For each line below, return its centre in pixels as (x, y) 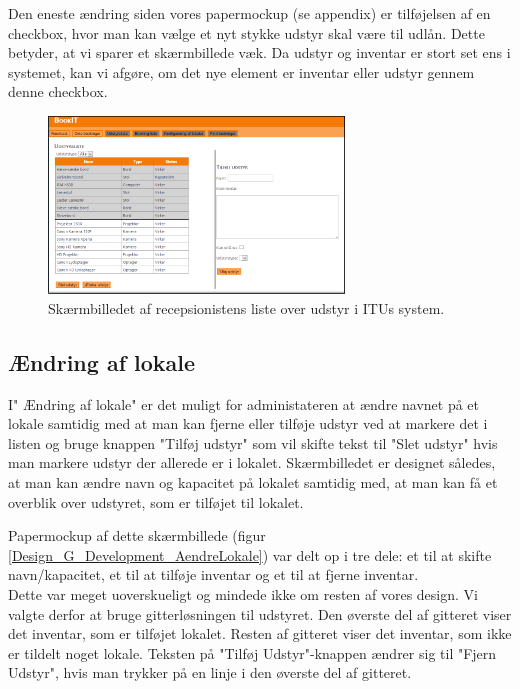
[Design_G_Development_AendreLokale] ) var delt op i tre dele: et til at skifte (250, 554)
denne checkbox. (58, 91)
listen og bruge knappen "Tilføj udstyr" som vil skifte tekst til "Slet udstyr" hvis (253, 442)
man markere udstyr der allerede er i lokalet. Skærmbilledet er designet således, (252, 462)
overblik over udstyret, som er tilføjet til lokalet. (156, 501)
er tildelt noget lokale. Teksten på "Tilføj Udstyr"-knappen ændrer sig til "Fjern (252, 652)
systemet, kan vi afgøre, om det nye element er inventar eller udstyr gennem (241, 71)
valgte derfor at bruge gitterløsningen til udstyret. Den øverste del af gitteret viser (260, 613)
